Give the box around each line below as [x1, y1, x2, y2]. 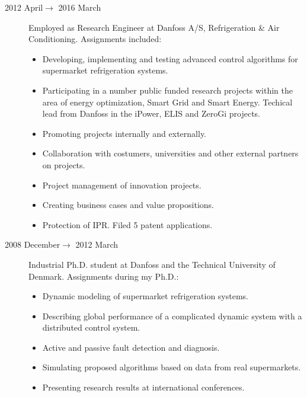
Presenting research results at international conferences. [42, 381, 245, 393]
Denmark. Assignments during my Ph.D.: [28, 270, 179, 282]
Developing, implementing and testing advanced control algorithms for [42, 52, 298, 65]
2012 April [5, 1, 43, 13]
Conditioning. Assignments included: [28, 33, 162, 45]
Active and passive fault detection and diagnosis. [42, 341, 220, 353]
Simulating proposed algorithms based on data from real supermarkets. [42, 361, 301, 373]
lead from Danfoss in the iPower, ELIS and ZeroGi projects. [42, 107, 261, 120]
